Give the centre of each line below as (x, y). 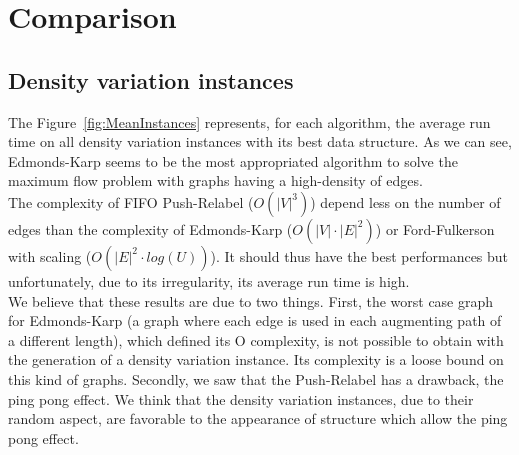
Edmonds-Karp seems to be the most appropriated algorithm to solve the (233, 160)
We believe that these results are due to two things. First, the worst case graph (251, 300)
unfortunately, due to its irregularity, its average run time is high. (209, 280)
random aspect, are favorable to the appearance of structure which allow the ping (258, 418)
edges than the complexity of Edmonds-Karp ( (150, 228)
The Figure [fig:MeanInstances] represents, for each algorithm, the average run (249, 121)
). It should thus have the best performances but (359, 255)
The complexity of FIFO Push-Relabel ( (131, 201)
